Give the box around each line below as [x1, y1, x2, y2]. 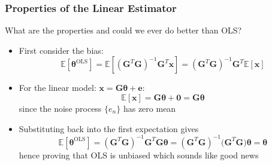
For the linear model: [19, 81, 96, 94]
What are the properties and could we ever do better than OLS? [5, 24, 242, 36]
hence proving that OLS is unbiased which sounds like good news [19, 148, 259, 161]
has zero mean [123, 102, 176, 114]
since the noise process [19, 102, 102, 114]
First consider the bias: [19, 44, 104, 56]
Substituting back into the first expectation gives [19, 122, 199, 135]
